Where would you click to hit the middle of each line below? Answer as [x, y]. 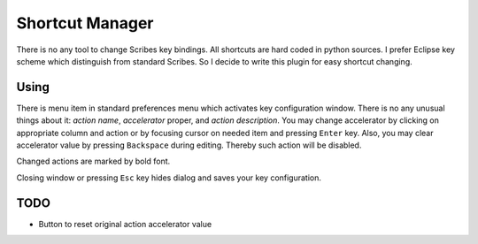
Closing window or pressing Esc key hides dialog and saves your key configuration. [169, 178]
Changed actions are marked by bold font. [93, 161]
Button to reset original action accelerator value [125, 224]
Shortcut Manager [85, 23]
